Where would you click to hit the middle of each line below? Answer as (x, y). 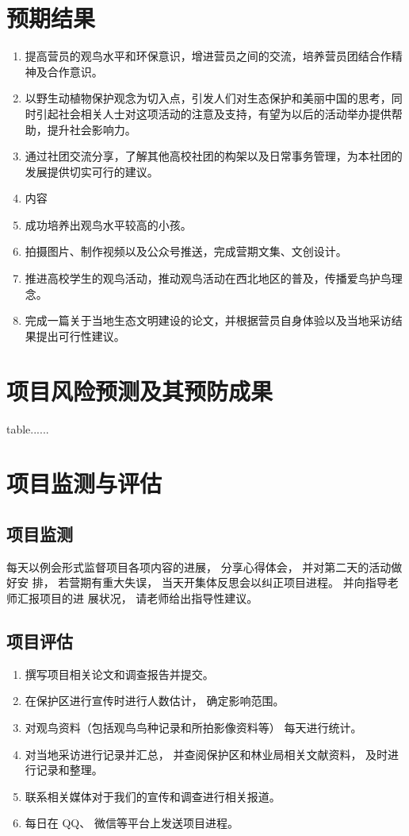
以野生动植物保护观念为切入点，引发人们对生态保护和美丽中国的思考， (208, 98)
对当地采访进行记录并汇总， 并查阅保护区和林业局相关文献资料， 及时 (206, 754)
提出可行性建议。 (80, 335)
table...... (28, 428)
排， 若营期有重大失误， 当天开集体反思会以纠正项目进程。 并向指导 (210, 582)
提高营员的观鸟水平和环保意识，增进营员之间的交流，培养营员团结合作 (208, 56)
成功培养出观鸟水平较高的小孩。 (108, 224)
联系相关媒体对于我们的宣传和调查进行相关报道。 (153, 796)
